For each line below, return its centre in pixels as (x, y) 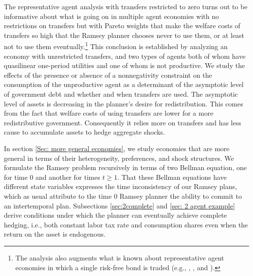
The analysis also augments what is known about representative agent (120, 257)
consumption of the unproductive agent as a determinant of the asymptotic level (124, 84)
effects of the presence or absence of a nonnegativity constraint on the (108, 75)
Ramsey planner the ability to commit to (181, 196)
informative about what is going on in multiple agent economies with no (111, 16)
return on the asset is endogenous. (55, 234)
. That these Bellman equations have (172, 177)
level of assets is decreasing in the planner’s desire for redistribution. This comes (124, 103)
